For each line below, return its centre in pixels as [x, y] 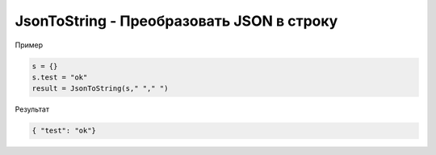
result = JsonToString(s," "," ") [100, 89]
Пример [29, 45]
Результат [32, 109]
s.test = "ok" [60, 77]
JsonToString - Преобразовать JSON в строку [176, 21]
